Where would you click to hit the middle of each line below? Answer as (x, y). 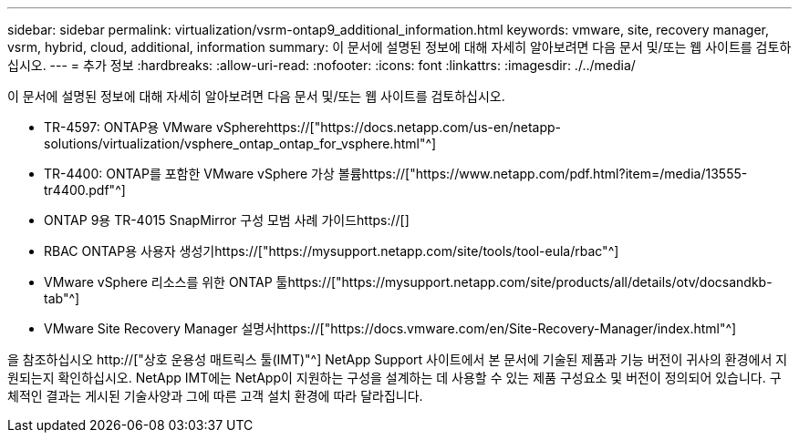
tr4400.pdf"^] (85, 190)
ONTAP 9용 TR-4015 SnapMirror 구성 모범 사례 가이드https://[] (227, 220)
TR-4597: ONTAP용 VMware (129, 127)
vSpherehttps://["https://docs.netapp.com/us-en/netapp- (389, 127)
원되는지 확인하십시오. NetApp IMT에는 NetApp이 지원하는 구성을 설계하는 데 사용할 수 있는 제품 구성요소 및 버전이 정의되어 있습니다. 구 (394, 378)
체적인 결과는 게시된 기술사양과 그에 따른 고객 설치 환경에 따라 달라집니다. (215, 396)
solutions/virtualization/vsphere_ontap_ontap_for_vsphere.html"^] (240, 143)
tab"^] (62, 298)
